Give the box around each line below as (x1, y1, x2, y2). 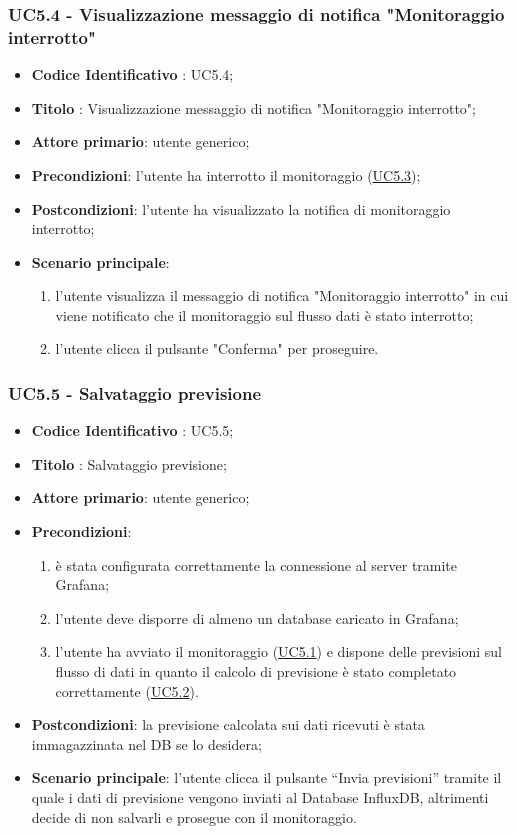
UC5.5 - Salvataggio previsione (8, 381, 262, 405)
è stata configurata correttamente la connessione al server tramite (55, 554, 458, 575)
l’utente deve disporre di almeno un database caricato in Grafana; (55, 607, 459, 628)
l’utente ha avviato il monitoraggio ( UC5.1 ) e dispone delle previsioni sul (55, 641, 502, 662)
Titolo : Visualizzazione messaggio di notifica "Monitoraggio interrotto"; (31, 97, 476, 118)
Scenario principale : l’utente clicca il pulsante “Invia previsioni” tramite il (31, 767, 502, 788)
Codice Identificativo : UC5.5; (31, 420, 234, 441)
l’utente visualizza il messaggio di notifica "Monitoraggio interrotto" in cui (55, 285, 509, 306)
